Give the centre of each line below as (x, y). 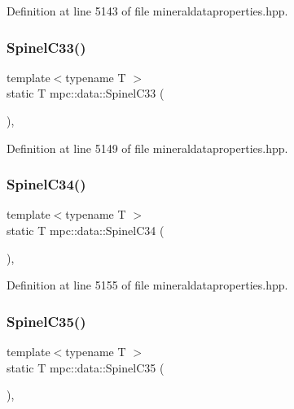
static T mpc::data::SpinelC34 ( (86, 230)
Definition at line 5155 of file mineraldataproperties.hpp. (147, 285)
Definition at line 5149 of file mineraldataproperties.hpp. (147, 148)
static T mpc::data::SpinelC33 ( (86, 93)
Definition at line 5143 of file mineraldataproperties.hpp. (147, 11)
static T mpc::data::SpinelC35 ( (86, 367)
